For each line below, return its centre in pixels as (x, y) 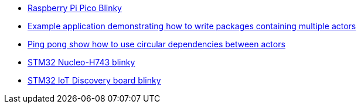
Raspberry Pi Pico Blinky (75, 8)
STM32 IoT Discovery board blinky (94, 80)
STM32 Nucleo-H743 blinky (81, 62)
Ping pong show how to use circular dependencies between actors (156, 44)
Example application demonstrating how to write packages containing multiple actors (192, 26)
